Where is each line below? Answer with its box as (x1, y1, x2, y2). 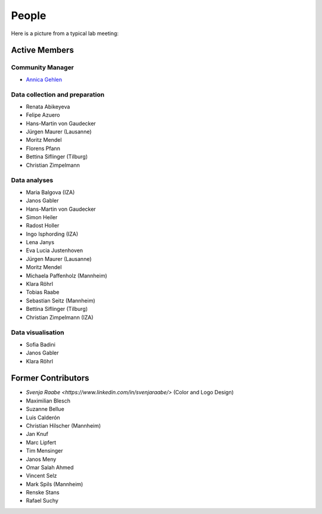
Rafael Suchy (26, 497, 59, 504)
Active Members (11, 45, 74, 55)
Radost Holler (26, 222, 60, 229)
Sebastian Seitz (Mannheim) (26, 297, 95, 304)
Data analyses (11, 176, 54, 185)
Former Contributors (11, 373, 89, 384)
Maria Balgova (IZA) (26, 188, 75, 196)
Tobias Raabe (26, 289, 60, 296)
